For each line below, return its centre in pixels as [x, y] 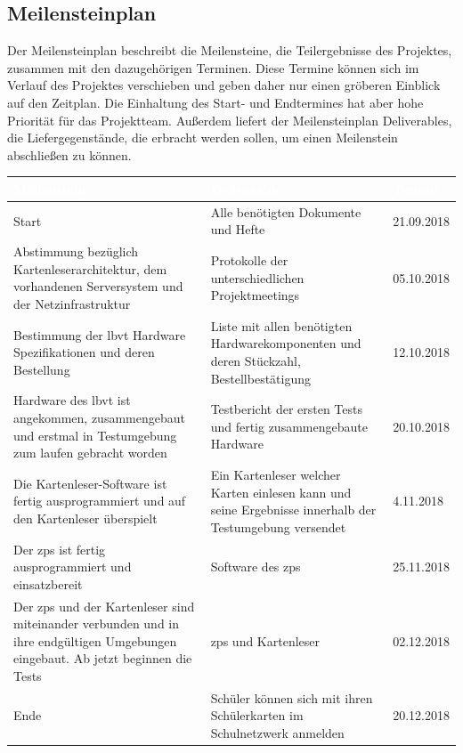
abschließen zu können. [69, 154]
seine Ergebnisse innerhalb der [293, 510]
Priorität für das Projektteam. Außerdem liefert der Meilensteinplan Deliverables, [230, 120]
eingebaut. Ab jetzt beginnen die [103, 658]
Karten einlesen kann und [281, 492]
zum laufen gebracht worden [90, 453]
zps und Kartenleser [265, 640]
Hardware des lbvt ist [72, 400]
